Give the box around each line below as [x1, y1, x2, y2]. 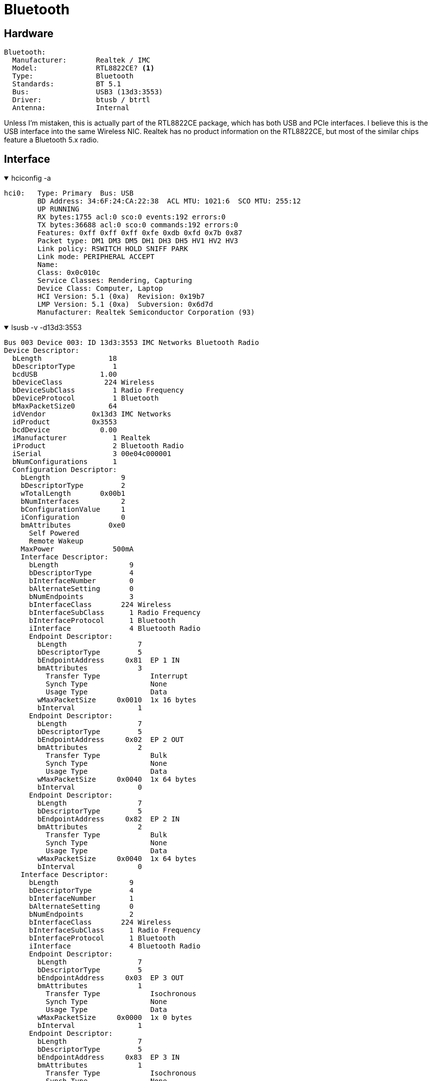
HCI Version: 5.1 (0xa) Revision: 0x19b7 [37, 292, 205, 301]
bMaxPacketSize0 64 [12, 402, 117, 410]
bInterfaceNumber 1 [29, 894, 134, 903]
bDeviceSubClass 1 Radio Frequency [12, 386, 184, 395]
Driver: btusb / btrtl [12, 96, 151, 104]
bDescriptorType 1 [12, 362, 117, 371]
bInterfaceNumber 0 [29, 577, 134, 585]
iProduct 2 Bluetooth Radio [12, 442, 184, 450]
